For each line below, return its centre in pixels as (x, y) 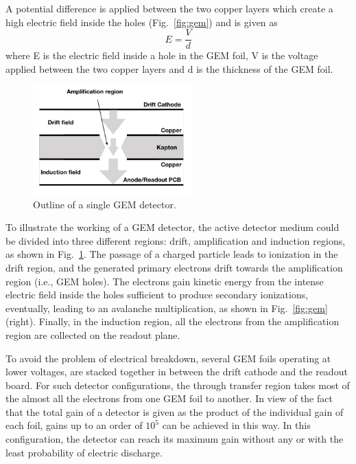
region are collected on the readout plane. (93, 334)
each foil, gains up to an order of (74, 425)
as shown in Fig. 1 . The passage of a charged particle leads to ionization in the (172, 254)
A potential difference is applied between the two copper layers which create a (169, 8)
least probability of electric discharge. (84, 452)
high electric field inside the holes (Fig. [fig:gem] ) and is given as (142, 22)
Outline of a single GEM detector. (105, 204)
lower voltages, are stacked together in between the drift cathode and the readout (177, 372)
